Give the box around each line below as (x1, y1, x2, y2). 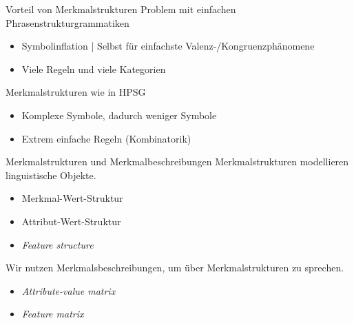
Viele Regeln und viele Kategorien (21, 61, 166, 76)
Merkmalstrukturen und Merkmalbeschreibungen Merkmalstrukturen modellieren (6, 154, 349, 169)
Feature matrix (21, 306, 84, 321)
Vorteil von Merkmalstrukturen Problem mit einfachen (6, 2, 236, 16)
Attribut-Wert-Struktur (21, 213, 121, 228)
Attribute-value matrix (21, 283, 116, 298)
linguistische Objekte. (6, 167, 96, 182)
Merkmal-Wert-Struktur (21, 191, 123, 205)
